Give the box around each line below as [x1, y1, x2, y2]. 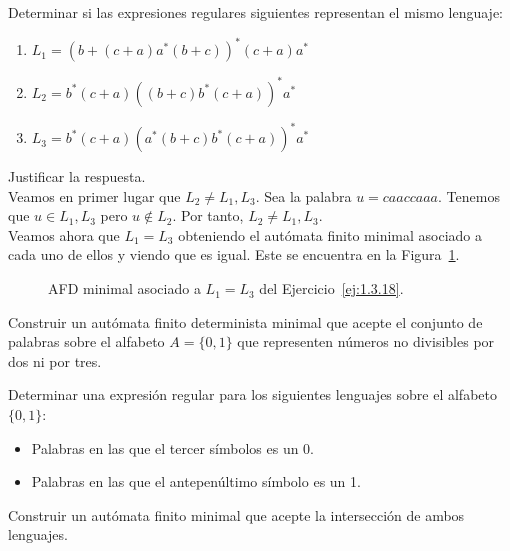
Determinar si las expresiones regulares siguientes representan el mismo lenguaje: [8, 2, 503, 22]
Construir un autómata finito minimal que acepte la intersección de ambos [8, 504, 465, 525]
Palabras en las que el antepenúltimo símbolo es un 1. [31, 471, 361, 492]
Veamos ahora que [8, 224, 120, 245]
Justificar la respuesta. [8, 166, 146, 187]
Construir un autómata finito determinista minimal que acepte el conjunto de [8, 311, 483, 332]
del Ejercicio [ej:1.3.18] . [259, 278, 404, 299]
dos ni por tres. [8, 350, 102, 371]
